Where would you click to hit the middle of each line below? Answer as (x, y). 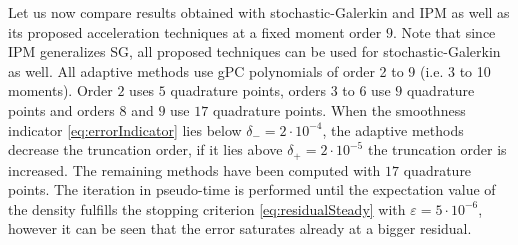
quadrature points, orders (248, 90)
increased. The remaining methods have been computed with (194, 169)
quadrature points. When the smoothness (339, 109)
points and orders (61, 109)
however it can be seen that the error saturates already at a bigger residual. (240, 228)
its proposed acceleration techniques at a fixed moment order (195, 31)
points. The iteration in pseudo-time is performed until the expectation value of (252, 189)
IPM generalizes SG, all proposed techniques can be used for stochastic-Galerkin (254, 51)
